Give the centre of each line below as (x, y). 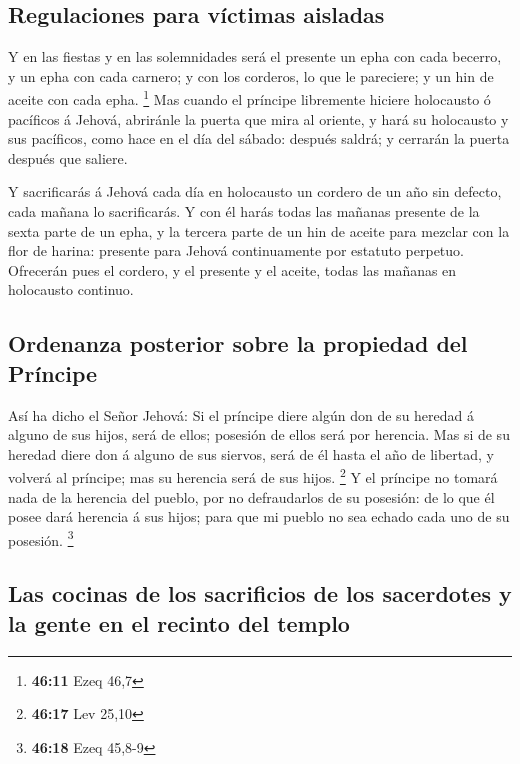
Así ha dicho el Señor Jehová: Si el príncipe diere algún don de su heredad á (241, 414)
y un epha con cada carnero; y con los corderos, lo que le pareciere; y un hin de (251, 75)
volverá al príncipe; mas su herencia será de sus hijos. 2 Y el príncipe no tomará (253, 476)
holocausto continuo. (71, 289)
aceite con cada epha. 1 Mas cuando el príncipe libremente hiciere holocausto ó (249, 98)
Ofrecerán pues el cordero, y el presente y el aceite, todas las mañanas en (232, 269)
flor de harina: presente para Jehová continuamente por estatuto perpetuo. (236, 250)
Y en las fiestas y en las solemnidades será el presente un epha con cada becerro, (255, 56)
